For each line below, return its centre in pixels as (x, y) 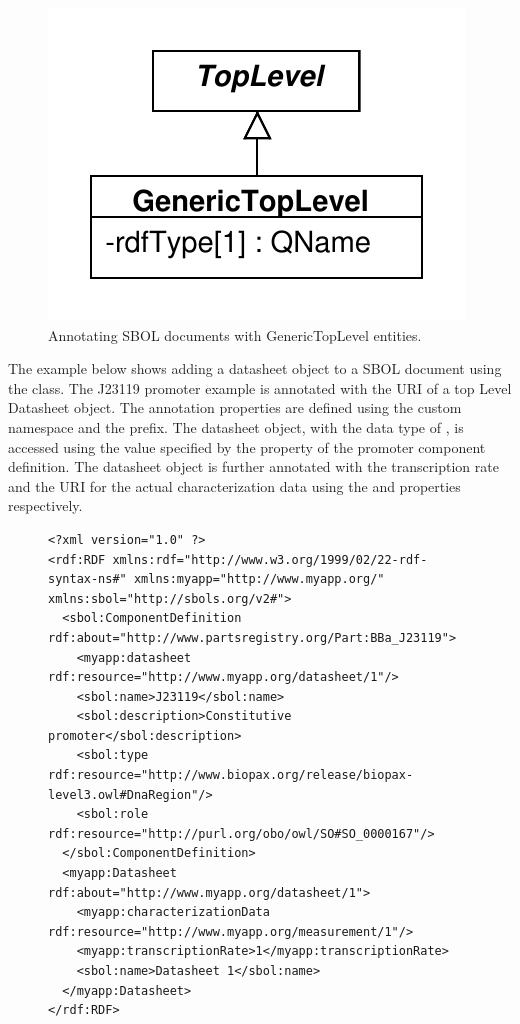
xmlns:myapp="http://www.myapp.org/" (259, 579)
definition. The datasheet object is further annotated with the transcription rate (253, 466)
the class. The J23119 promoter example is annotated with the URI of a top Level (260, 387)
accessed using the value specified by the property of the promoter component (247, 446)
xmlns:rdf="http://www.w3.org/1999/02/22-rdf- (270, 559)
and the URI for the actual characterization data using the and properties (234, 485)
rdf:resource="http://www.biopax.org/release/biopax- (231, 775)
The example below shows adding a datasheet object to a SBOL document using (255, 368)
